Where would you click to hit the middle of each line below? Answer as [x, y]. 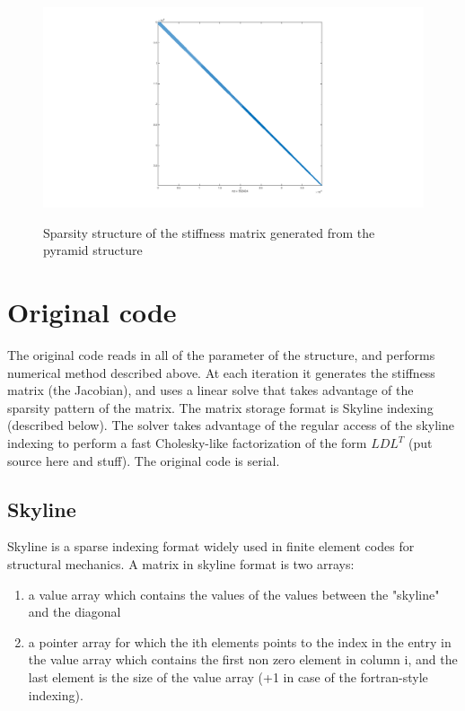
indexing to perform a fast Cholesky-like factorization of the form [187, 443]
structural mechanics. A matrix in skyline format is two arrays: [181, 564]
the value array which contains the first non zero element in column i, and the [243, 659]
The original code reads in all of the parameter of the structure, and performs [221, 355]
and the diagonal [75, 612]
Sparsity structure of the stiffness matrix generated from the [209, 232]
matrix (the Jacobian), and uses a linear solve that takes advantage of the [211, 390]
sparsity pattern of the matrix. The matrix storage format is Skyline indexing [220, 407]
